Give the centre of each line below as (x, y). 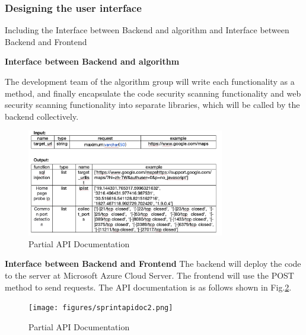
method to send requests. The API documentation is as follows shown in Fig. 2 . (148, 287)
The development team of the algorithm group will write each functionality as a (150, 81)
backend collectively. (42, 116)
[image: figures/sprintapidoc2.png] (101, 308)
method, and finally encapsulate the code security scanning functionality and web (153, 93)
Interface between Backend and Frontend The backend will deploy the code (153, 264)
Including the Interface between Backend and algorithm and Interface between (147, 30)
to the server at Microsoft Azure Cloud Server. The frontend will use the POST (149, 275)
